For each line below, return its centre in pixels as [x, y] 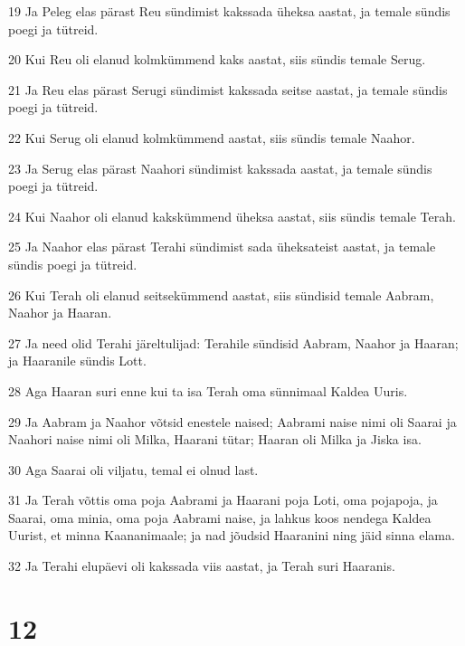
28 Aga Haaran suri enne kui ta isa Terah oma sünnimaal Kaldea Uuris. [208, 390]
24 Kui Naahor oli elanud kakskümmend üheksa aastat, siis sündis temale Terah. [232, 216]
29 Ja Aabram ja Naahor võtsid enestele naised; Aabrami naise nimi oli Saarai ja [232, 421]
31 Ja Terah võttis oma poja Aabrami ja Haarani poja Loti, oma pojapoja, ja [223, 500]
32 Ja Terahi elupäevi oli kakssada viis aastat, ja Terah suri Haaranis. [202, 566]
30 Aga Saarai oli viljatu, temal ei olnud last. [133, 469]
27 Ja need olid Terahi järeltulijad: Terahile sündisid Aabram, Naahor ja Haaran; [233, 342]
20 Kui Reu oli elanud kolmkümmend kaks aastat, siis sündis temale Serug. [217, 59]
